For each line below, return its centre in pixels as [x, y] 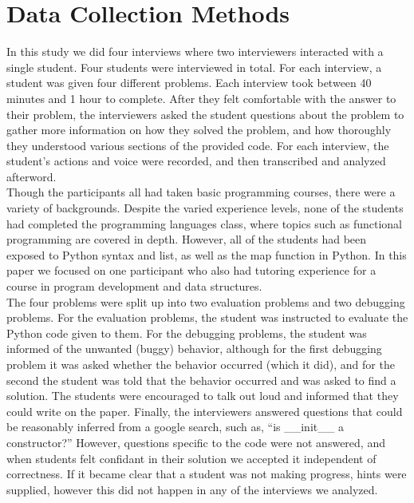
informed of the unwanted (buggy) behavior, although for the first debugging [194, 349]
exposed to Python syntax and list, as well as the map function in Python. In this [207, 254]
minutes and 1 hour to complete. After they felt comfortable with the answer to [201, 98]
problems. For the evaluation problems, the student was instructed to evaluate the [207, 317]
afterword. [32, 176]
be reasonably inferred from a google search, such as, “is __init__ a [175, 427]
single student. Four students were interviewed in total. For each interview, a [194, 67]
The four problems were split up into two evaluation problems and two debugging [206, 301]
